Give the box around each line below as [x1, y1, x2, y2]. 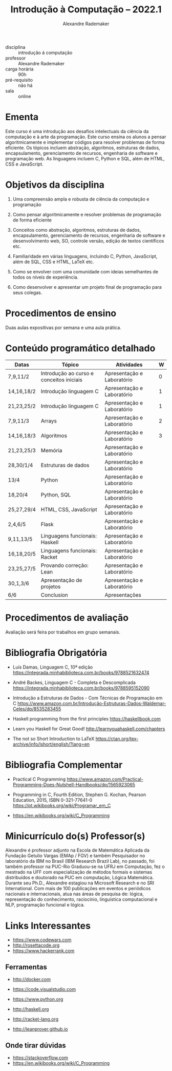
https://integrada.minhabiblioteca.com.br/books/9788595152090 [12, 685, 150, 691]
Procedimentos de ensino [5, 307, 117, 319]
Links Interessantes [5, 920, 91, 931]
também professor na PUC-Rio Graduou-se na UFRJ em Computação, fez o [5, 863, 165, 870]
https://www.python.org [12, 996, 63, 1003]
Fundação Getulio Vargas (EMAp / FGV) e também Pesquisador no [5, 853, 145, 859]
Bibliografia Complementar [5, 759, 123, 770]
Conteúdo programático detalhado [5, 342, 156, 354]
